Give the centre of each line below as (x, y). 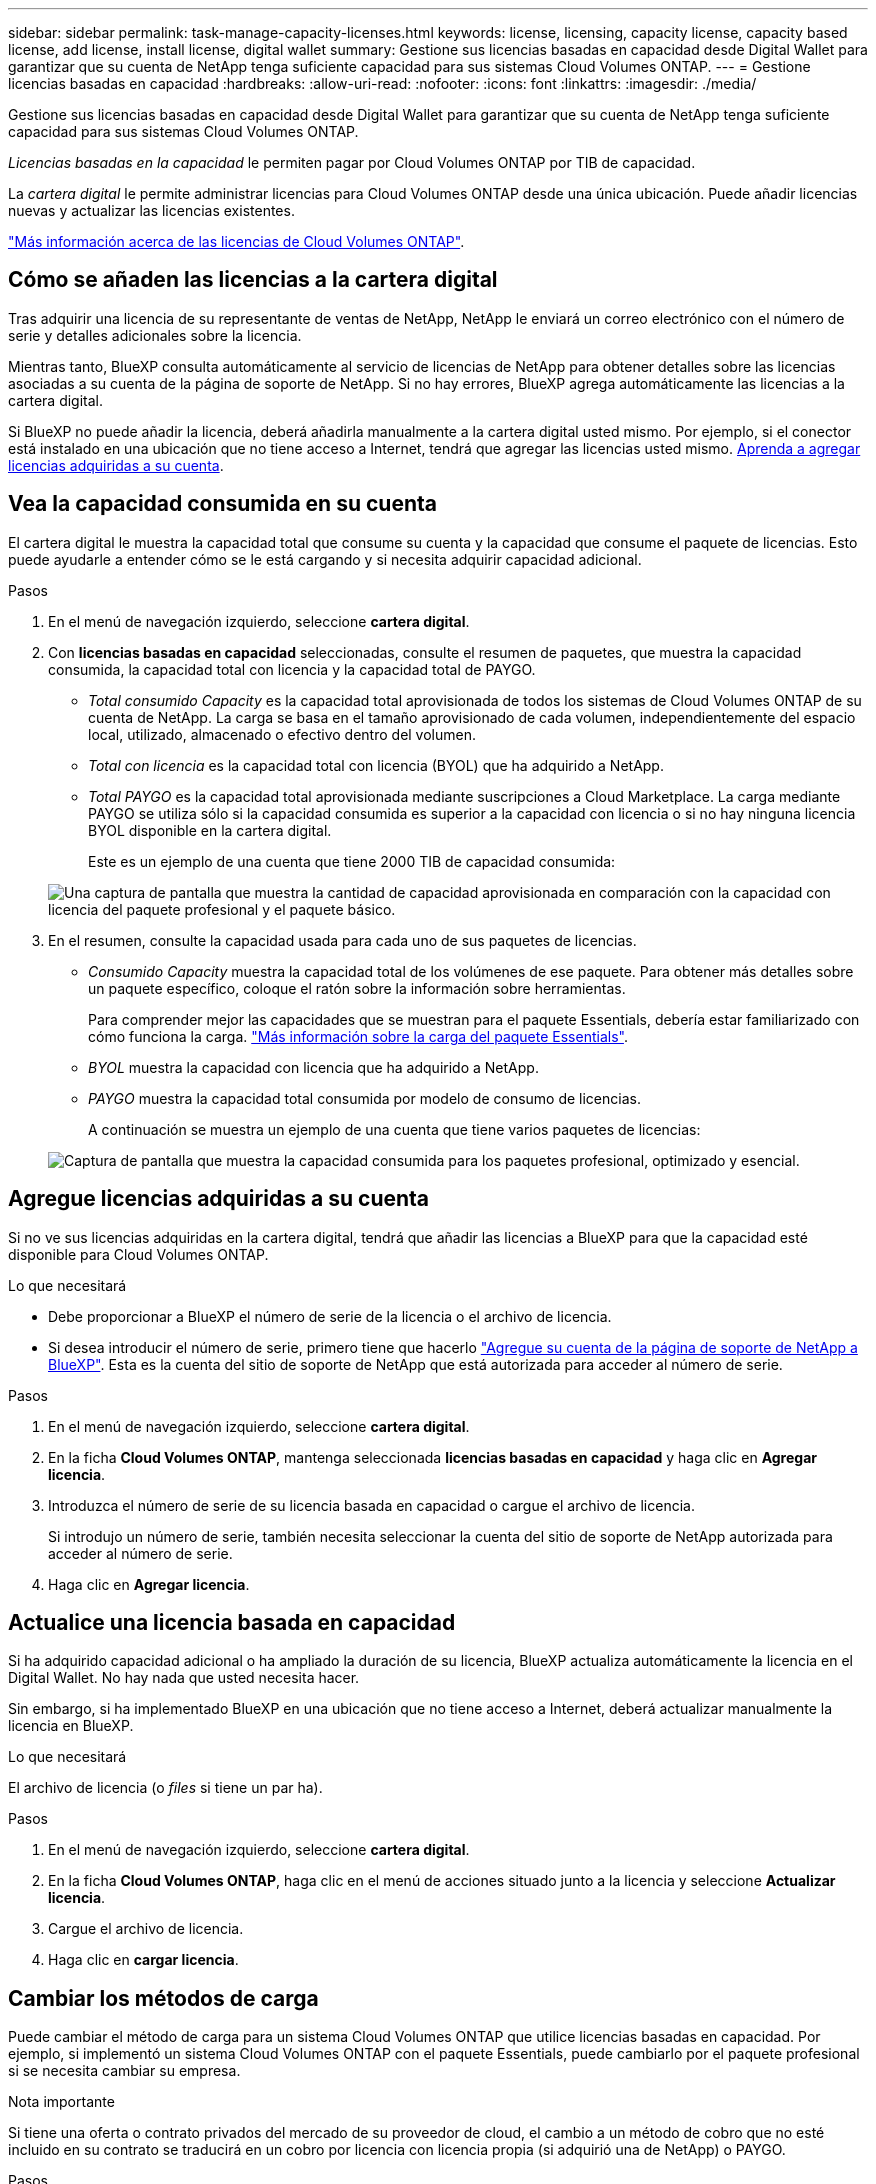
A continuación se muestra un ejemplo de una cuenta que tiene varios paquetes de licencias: (394, 1129)
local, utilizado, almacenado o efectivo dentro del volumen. (282, 734)
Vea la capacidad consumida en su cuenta (222, 504)
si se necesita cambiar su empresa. (124, 2071)
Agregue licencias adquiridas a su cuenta (219, 1199)
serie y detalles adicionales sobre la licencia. (155, 335)
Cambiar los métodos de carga (163, 1998)
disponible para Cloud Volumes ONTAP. (138, 1254)
